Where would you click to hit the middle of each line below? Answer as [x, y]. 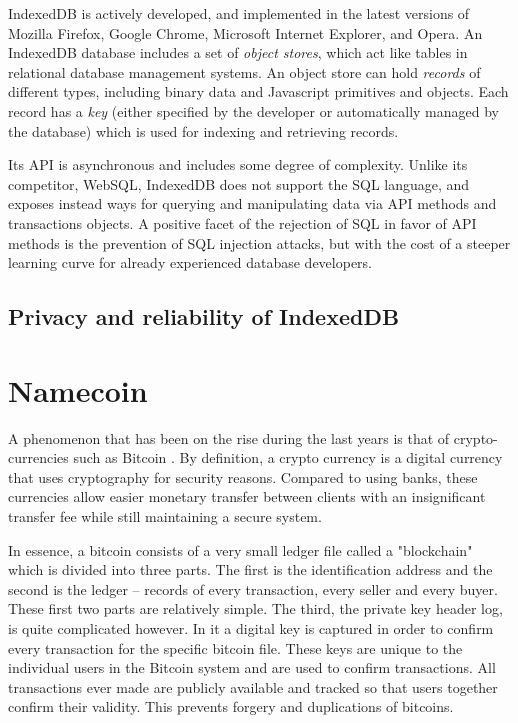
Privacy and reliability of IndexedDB [204, 316]
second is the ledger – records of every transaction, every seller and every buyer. [253, 588]
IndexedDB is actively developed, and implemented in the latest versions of [239, 13]
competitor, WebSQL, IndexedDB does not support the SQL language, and [239, 183]
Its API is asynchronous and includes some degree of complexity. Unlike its [238, 164]
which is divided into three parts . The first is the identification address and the [250, 569]
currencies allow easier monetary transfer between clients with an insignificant [247, 496]
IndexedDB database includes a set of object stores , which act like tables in [238, 52]
